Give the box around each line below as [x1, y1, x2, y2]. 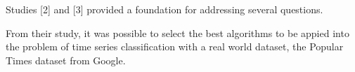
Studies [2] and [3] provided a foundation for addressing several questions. [6, 2, 323, 16]
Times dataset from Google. [6, 52, 126, 67]
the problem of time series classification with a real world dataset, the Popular [6, 39, 344, 54]
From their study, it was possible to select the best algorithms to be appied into [6, 25, 349, 40]
